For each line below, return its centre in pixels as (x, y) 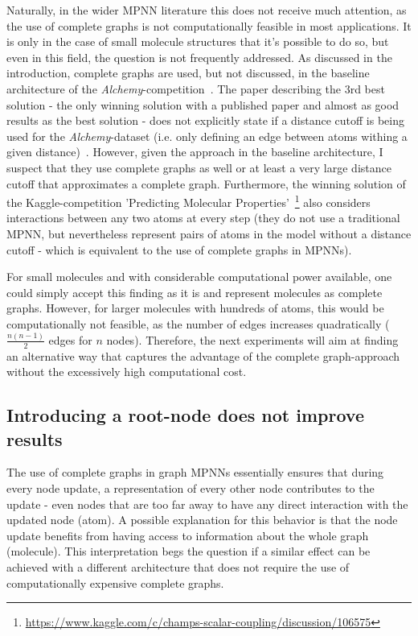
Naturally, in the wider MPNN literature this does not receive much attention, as (207, 10)
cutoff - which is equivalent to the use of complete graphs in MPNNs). (179, 249)
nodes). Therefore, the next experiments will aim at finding (252, 339)
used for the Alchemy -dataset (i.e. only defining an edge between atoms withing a (207, 136)
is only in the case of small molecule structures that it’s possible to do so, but (198, 41)
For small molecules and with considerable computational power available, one (199, 277)
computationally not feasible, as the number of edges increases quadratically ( (198, 323)
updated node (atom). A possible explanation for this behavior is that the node (202, 520)
